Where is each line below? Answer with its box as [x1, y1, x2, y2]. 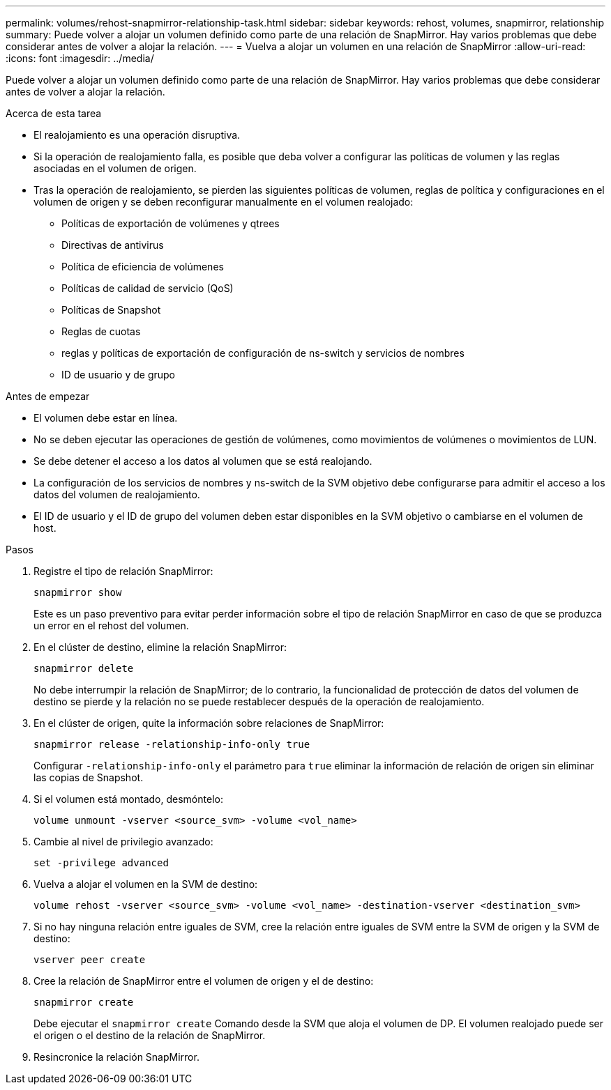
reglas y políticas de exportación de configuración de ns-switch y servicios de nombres [61, 347, 465, 359]
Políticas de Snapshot [61, 304, 161, 316]
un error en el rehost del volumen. [33, 620, 189, 631]
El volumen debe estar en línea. [33, 412, 178, 424]
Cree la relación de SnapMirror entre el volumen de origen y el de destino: [33, 975, 374, 987]
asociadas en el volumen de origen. [33, 162, 197, 174]
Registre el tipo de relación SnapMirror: [33, 565, 213, 577]
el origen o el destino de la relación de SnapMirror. [33, 1029, 266, 1041]
